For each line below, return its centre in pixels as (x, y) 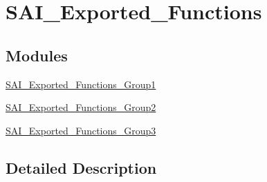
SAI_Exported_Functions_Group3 (81, 130)
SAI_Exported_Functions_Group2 (81, 107)
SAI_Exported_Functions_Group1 (81, 84)
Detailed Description (81, 167)
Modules (37, 55)
